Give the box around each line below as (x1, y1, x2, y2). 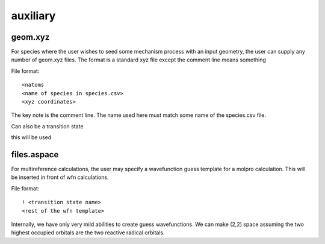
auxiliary (11, 9, 56, 22)
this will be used (11, 134, 52, 141)
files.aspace (11, 149, 59, 160)
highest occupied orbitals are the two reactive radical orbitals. (11, 229, 165, 236)
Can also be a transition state (11, 122, 84, 130)
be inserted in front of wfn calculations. (11, 174, 109, 181)
